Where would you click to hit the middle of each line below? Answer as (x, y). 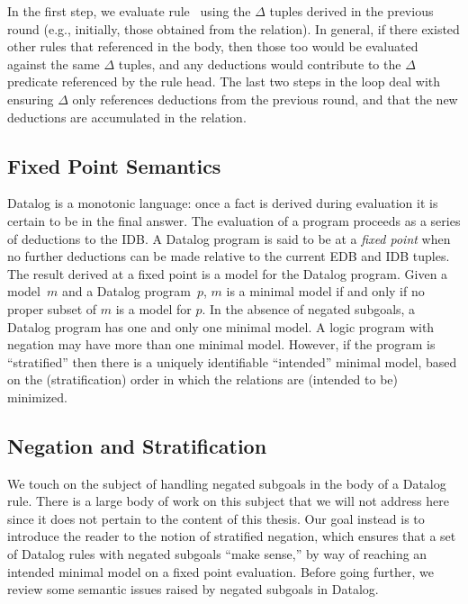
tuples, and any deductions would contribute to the (260, 63)
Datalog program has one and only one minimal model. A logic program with (221, 326)
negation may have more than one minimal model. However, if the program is (221, 344)
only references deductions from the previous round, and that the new (265, 99)
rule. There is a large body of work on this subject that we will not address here (228, 501)
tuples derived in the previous (351, 11)
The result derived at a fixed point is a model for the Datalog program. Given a (228, 273)
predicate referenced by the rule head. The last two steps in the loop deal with (224, 81)
